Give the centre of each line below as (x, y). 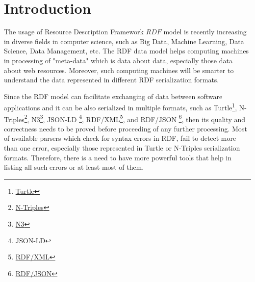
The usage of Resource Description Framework (74, 32)
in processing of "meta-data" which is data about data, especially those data (118, 60)
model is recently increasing (205, 32)
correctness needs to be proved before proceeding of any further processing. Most (126, 128)
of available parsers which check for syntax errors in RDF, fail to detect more (120, 138)
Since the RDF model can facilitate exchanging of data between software (113, 96)
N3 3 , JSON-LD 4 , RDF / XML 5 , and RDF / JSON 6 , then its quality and (139, 118)
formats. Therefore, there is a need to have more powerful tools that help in (118, 157)
